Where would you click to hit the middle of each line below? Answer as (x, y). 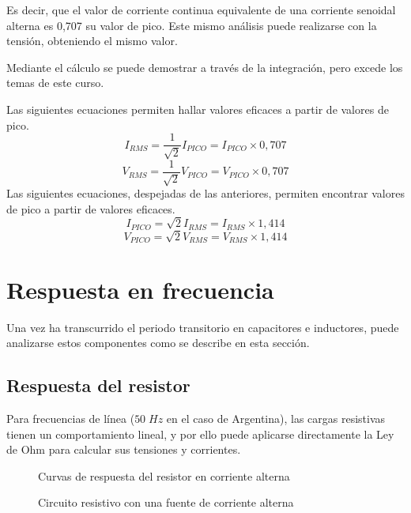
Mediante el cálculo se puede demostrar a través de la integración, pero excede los (205, 67)
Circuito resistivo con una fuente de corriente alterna (166, 502)
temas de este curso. (55, 83)
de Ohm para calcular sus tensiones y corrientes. (124, 449)
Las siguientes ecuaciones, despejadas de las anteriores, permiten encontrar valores (205, 193)
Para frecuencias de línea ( (71, 418)
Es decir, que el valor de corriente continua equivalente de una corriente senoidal (201, 9)
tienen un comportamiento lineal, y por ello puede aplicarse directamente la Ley (200, 434)
